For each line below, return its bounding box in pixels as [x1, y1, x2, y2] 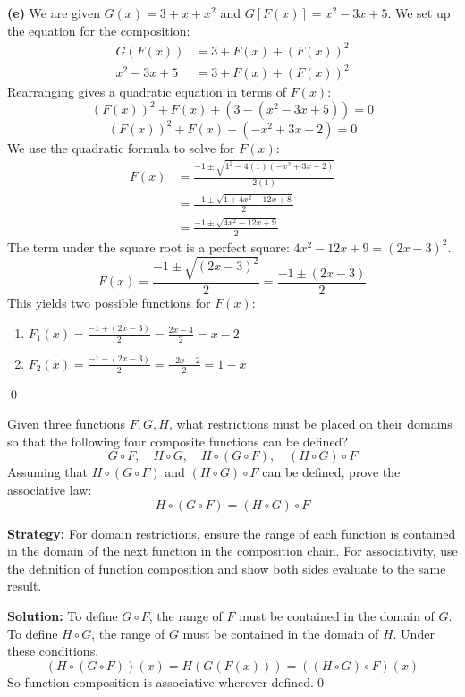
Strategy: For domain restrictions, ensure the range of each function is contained [7, 523, 456, 542]
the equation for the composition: [7, 21, 190, 39]
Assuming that [7, 463, 88, 481]
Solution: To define [7, 607, 118, 625]
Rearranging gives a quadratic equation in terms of [7, 82, 287, 101]
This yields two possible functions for [7, 293, 211, 311]
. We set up [387, 4, 451, 21]
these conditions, [7, 642, 99, 660]
